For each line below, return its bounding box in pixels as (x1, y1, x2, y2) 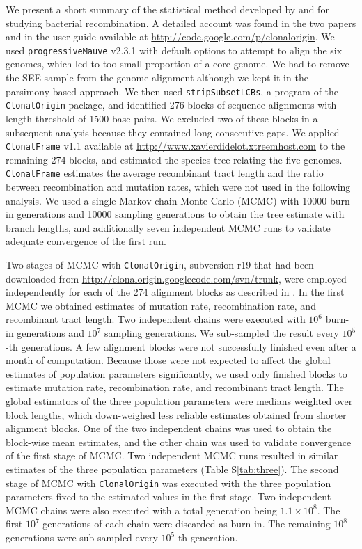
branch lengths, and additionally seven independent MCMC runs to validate (6, 220, 331, 234)
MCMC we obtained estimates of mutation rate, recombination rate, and (6, 298, 316, 312)
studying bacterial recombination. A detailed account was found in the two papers (6, 15, 356, 30)
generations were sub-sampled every (6, 530, 158, 544)
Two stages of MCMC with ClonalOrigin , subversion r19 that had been (6, 257, 314, 271)
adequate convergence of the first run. (6, 234, 166, 248)
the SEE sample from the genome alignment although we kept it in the (6, 70, 308, 85)
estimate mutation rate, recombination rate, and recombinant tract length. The (6, 380, 344, 395)
